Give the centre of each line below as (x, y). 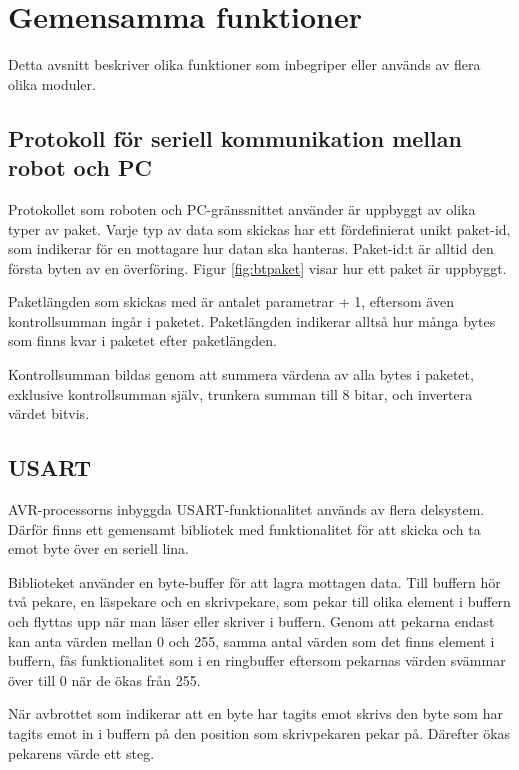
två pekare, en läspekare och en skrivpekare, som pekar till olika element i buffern (259, 601)
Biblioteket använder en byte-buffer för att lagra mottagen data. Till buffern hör (254, 581)
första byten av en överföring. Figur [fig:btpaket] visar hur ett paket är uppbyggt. (257, 267)
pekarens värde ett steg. (81, 752)
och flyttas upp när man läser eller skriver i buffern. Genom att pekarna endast (251, 621)
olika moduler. (52, 83)
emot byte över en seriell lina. (98, 548)
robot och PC (80, 167)
